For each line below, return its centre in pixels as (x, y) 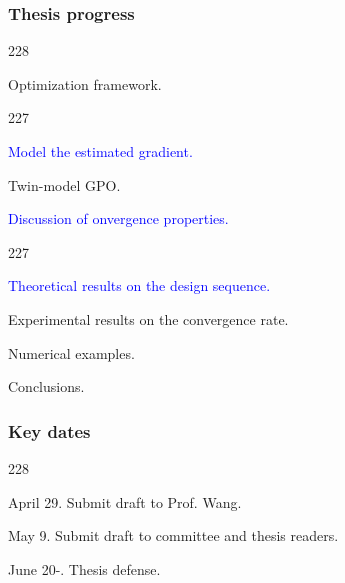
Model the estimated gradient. (100, 151)
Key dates (49, 430)
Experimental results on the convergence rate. (148, 318)
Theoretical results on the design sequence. (139, 285)
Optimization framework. (85, 83)
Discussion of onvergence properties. (118, 218)
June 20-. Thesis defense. (84, 568)
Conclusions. (46, 386)
